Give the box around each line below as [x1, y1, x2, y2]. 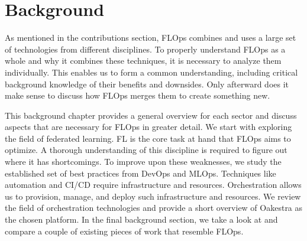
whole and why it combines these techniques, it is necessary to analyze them [5, 54, 282, 67]
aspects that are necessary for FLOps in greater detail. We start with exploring [5, 120, 292, 133]
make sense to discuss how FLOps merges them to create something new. [5, 89, 270, 102]
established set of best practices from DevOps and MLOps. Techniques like [5, 167, 276, 179]
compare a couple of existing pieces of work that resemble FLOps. [5, 224, 244, 237]
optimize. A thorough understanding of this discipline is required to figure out [5, 144, 287, 156]
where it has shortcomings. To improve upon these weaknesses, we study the [5, 155, 282, 168]
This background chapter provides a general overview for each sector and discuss [5, 109, 297, 121]
